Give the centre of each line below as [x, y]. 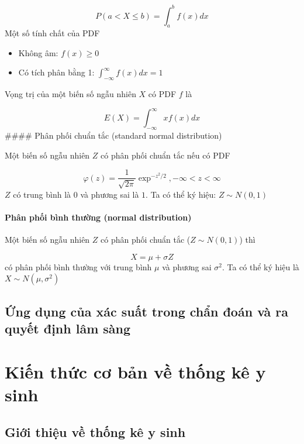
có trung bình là [42, 194]
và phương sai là [110, 194]
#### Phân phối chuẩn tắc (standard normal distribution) [113, 135]
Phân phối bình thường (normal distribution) [98, 217]
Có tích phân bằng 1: [56, 72]
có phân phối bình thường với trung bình [78, 266]
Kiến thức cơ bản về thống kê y [135, 371]
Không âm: [38, 52]
